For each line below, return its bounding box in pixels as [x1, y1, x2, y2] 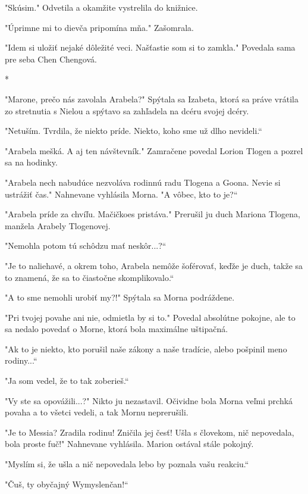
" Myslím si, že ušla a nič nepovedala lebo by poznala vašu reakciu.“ [5, 458, 249, 470]
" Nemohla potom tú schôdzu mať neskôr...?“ [5, 239, 166, 252]
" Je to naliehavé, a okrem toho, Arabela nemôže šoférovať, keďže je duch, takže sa [5, 259, 303, 271]
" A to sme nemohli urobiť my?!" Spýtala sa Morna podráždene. [5, 291, 235, 304]
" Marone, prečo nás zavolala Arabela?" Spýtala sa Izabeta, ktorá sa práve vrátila [5, 92, 298, 105]
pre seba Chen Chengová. [5, 52, 97, 65]
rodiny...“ [5, 354, 37, 367]
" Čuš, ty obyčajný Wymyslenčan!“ [5, 477, 128, 490]
